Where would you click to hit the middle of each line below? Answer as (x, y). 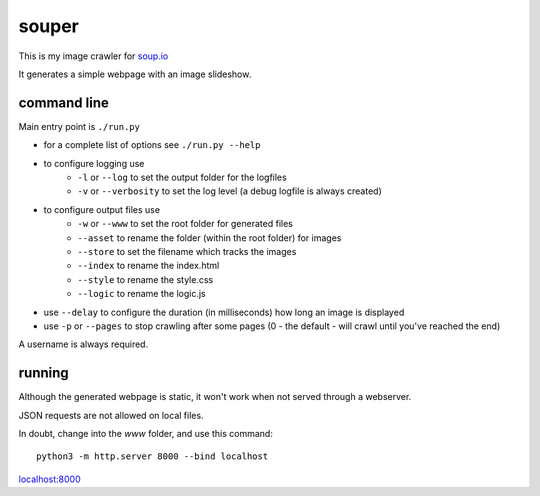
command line (64, 102)
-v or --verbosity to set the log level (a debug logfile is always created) (229, 191)
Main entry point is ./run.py (79, 126)
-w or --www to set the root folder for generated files (185, 224)
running (43, 373)
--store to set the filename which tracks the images (187, 251)
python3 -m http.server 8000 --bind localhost (152, 456)
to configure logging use (94, 163)
